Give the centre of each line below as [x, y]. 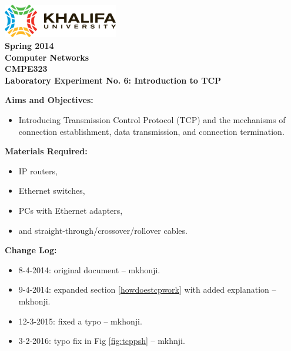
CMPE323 [26, 69]
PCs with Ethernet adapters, [71, 211]
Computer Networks [47, 57]
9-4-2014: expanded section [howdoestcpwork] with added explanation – [147, 289]
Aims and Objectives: [49, 100]
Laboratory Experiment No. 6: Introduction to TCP [113, 80]
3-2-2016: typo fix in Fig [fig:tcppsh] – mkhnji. [102, 341]
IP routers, [38, 170]
